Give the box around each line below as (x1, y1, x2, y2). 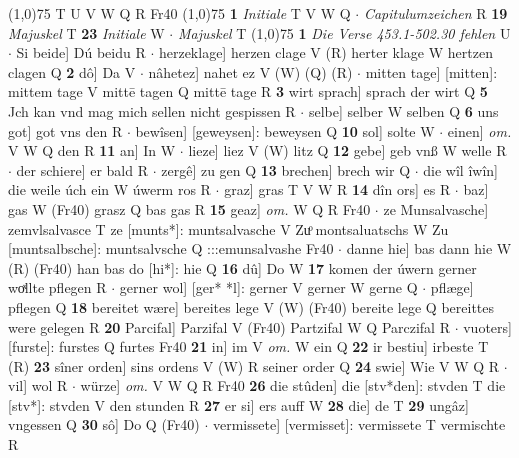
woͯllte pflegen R (8, 277, 107, 298)
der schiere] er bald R (16, 159, 148, 180)
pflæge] (430, 277, 474, 298)
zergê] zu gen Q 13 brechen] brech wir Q (161, 159, 411, 180)
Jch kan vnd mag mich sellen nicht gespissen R (8, 100, 296, 121)
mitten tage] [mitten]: (365, 61, 498, 82)
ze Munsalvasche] (383, 198, 489, 219)
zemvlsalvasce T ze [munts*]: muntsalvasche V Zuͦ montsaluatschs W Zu (8, 218, 449, 239)
